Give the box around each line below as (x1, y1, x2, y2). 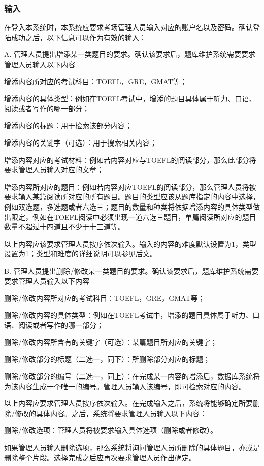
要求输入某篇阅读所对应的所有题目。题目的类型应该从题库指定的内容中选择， (4, 191, 260, 202)
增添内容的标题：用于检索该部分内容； (4, 120, 132, 131)
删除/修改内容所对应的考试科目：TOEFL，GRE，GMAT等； (4, 293, 205, 303)
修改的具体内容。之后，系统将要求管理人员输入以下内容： (14, 407, 207, 418)
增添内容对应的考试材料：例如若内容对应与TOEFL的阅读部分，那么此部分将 (4, 154, 256, 165)
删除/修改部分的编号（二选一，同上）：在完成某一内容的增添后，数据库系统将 (4, 371, 260, 382)
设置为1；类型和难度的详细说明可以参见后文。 (4, 248, 157, 259)
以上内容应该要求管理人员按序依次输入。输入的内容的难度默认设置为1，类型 (4, 238, 256, 249)
